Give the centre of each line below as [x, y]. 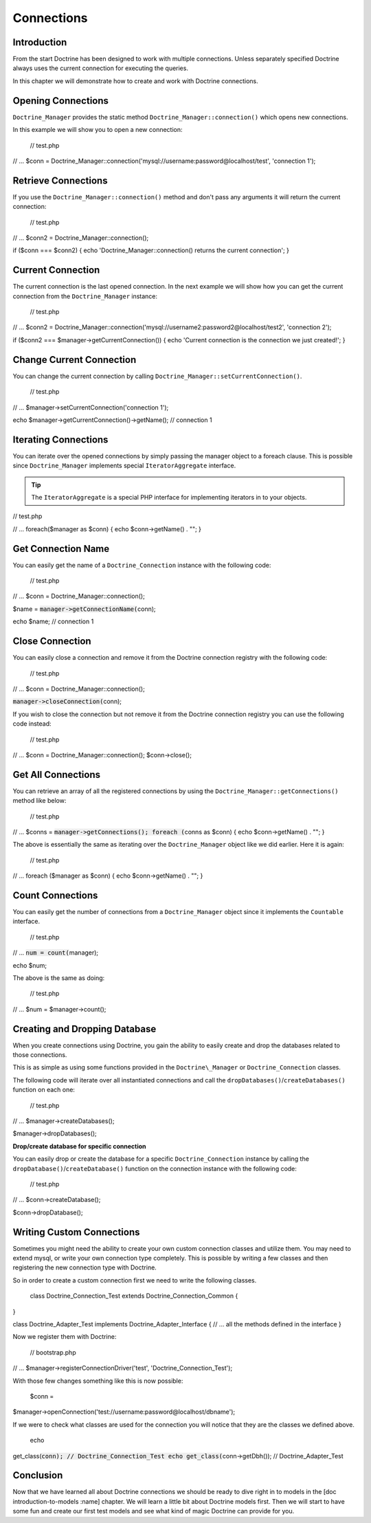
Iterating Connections [60, 440]
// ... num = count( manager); [56, 953]
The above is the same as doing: [59, 978]
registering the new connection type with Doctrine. [85, 1267]
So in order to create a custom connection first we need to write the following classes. [135, 1280]
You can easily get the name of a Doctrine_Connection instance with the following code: [142, 565]
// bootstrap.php [53, 1352]
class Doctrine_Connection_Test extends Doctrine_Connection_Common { [134, 1296]
